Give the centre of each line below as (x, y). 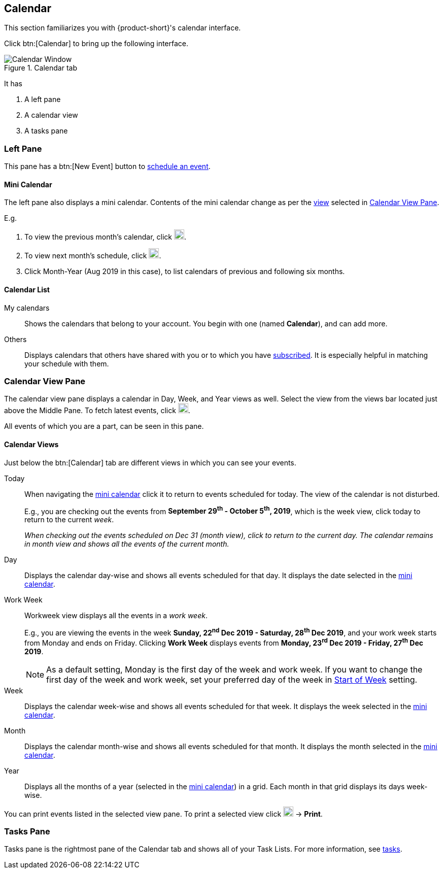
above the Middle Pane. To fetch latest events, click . (97, 411)
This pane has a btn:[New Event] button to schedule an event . (107, 166)
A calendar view (51, 115)
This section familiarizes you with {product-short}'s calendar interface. (123, 28)
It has (13, 84)
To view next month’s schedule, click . (93, 256)
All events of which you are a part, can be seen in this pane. (104, 426)
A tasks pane (46, 131)
